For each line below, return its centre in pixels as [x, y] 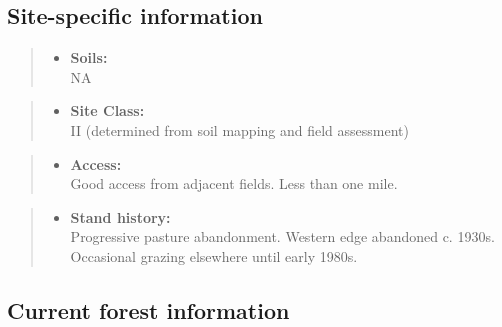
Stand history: [120, 216]
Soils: [89, 57]
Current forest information [148, 309]
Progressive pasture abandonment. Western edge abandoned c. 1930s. [282, 236]
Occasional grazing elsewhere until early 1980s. [214, 255]
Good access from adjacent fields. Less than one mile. [234, 183]
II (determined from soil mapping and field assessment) [239, 129]
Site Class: [107, 110]
